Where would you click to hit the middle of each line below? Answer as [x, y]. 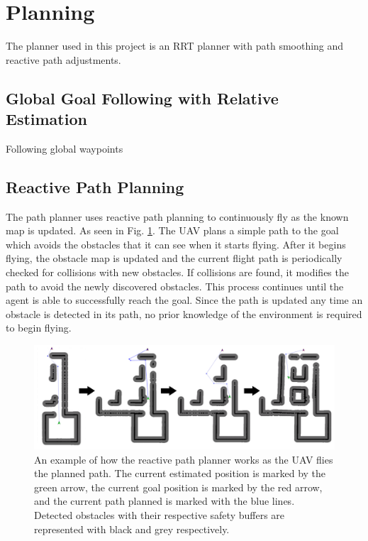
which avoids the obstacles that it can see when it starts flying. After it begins [176, 244]
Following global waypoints [65, 148]
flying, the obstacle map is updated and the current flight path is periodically [174, 258]
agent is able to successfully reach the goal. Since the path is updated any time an [184, 300]
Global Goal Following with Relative [142, 98]
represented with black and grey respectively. [132, 529]
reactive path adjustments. [63, 59]
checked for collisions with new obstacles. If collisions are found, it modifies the [177, 272]
